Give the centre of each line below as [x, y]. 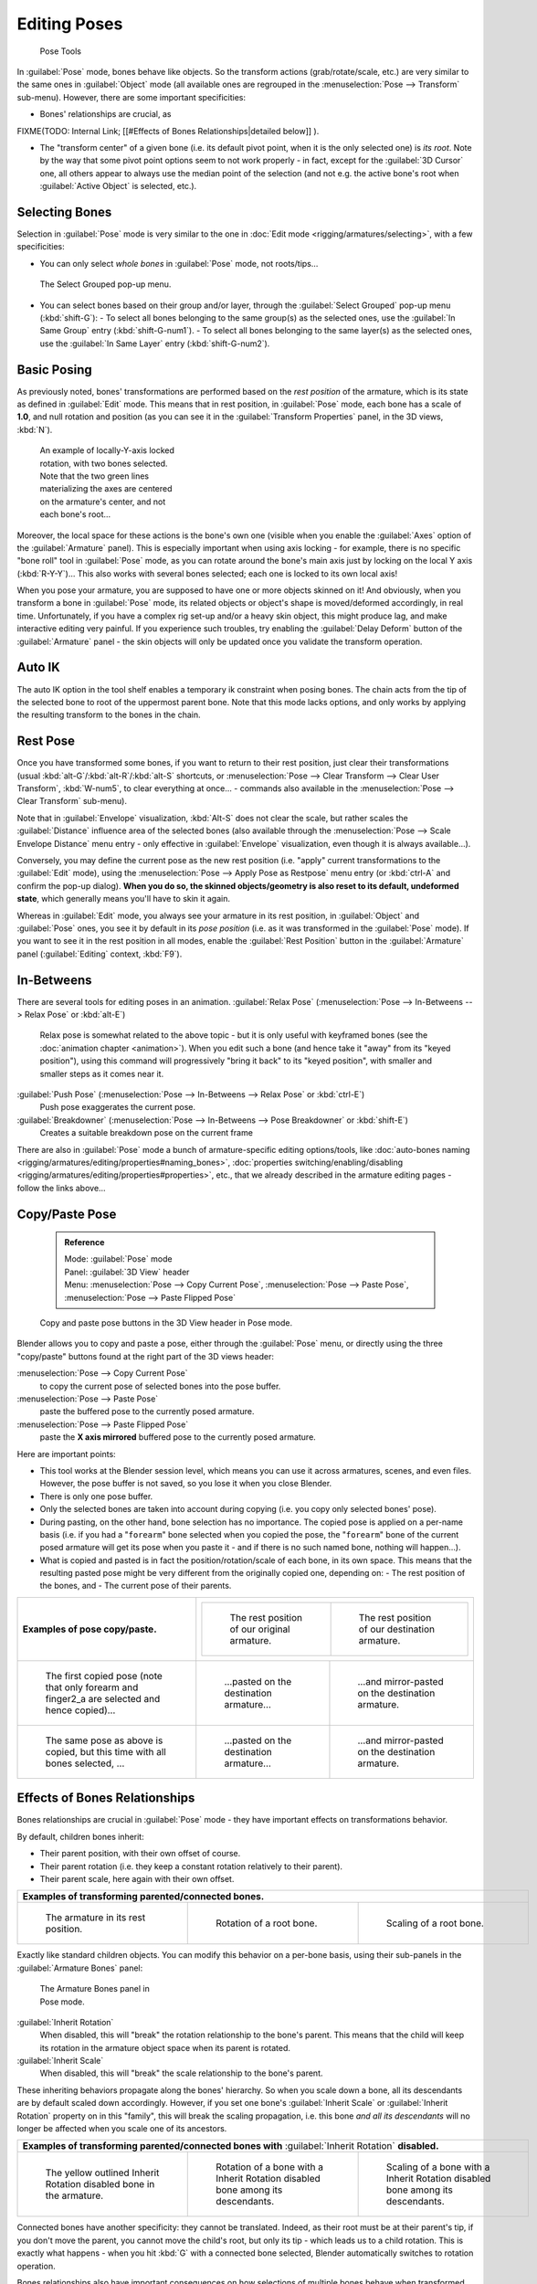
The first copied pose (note [104, 1676]
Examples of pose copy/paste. [89, 1629]
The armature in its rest [95, 1918]
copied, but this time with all [105, 1751]
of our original [260, 1629]
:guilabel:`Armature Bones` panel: [80, 1968]
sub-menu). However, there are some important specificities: [132, 97]
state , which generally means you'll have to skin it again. [123, 899]
